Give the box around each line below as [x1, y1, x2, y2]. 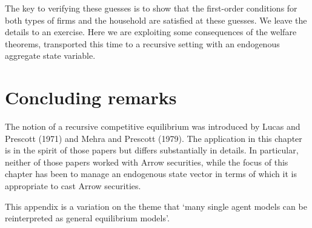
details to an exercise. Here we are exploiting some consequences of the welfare [5, 25, 297, 38]
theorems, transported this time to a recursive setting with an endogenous [5, 37, 280, 50]
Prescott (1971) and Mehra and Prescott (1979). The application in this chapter [5, 132, 302, 144]
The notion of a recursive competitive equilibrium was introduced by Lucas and [5, 120, 300, 133]
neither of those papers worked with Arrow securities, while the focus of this [5, 155, 288, 168]
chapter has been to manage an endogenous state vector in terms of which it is [5, 167, 297, 180]
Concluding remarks [5, 85, 177, 110]
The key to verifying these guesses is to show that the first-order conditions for [5, 2, 297, 14]
